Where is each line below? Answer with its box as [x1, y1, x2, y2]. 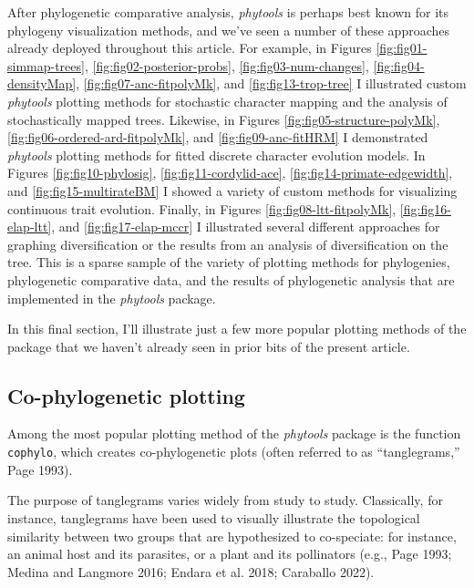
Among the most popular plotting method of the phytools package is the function [7, 424, 461, 443]
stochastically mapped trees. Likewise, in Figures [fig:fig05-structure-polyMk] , [7, 109, 440, 129]
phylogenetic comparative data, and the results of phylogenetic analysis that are [7, 270, 455, 289]
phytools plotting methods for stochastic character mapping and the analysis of [7, 91, 448, 110]
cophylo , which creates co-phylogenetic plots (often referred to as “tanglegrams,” [7, 442, 460, 461]
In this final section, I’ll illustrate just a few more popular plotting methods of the [7, 319, 467, 338]
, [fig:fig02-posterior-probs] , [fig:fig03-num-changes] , [84, 56, 369, 75]
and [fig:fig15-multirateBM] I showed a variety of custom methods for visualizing [7, 181, 458, 200]
